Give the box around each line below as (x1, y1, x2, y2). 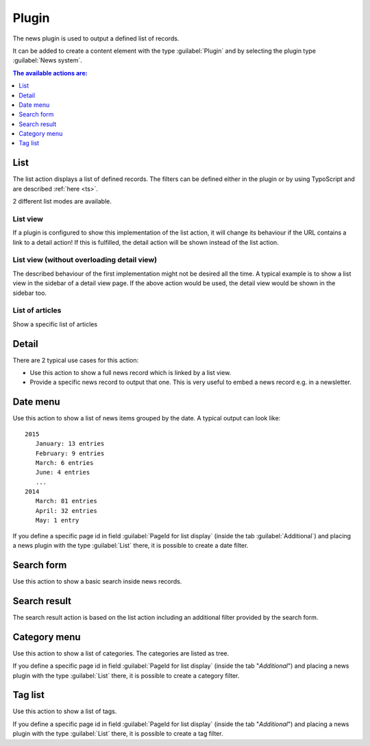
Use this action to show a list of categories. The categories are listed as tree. (12, 649, 230, 658)
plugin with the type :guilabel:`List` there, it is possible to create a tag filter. (12, 730, 223, 738)
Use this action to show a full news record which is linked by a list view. (29, 369, 232, 377)
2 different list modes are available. (12, 197, 112, 206)
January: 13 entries (35, 440, 105, 448)
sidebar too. (12, 289, 47, 297)
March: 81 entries (35, 497, 97, 505)
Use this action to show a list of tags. (12, 707, 117, 716)
